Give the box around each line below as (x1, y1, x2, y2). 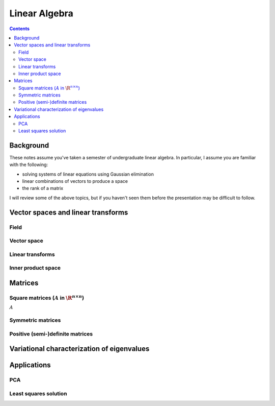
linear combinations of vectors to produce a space (22, 178, 128, 184)
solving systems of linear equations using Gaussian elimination (22, 171, 154, 177)
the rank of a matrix (22, 185, 64, 192)
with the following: (9, 161, 48, 168)
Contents (9, 26, 30, 32)
